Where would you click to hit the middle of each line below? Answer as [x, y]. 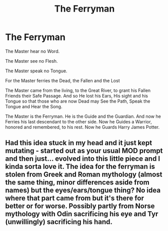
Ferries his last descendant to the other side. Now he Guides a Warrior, [78, 121]
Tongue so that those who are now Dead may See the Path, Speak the [78, 101]
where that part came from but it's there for [75, 198]
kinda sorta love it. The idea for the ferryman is [80, 167]
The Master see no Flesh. [31, 61]
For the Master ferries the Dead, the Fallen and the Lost [63, 80]
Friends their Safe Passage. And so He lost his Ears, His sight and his [77, 96]
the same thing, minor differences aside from [77, 182]
